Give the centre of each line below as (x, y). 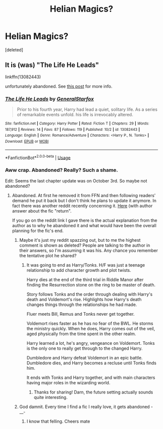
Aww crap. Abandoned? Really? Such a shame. (62, 170)
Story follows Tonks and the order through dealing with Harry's (90, 294)
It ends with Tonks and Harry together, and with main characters (91, 377)
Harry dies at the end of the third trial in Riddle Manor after (85, 279)
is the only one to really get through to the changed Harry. (84, 348)
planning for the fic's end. (38, 231)
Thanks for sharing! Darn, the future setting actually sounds (93, 392)
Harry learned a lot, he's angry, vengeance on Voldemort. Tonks (91, 343)
